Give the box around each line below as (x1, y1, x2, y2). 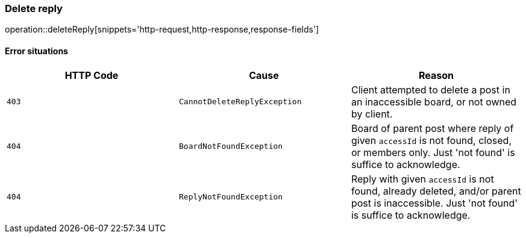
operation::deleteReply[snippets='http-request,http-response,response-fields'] (5, 24, 319, 35)
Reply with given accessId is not (351, 172, 494, 185)
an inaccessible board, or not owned (351, 95, 517, 108)
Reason (418, 69, 454, 81)
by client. (351, 107, 393, 120)
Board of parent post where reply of (351, 122, 514, 134)
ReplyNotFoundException (178, 192, 283, 202)
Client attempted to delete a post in (351, 83, 510, 96)
